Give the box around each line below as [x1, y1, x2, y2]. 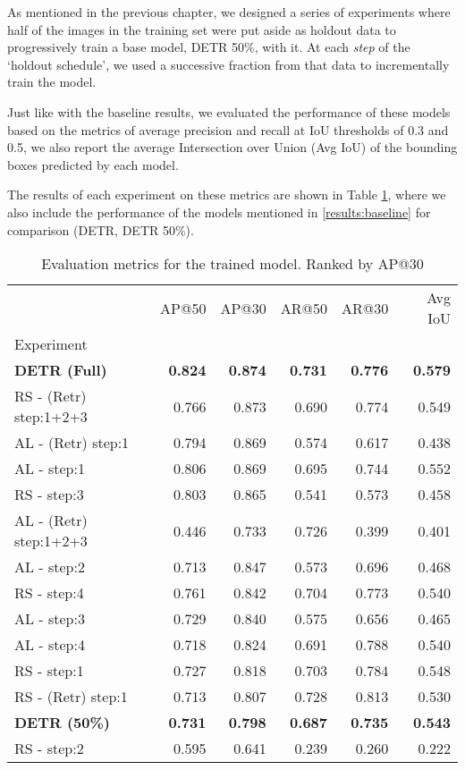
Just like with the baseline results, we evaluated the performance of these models [7, 102, 451, 121]
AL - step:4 [14, 634, 85, 656]
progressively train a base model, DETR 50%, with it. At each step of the [7, 38, 410, 56]
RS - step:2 [14, 738, 84, 759]
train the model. [7, 72, 97, 91]
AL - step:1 [14, 458, 85, 479]
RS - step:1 [14, 660, 84, 681]
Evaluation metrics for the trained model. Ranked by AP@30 [41, 253, 424, 275]
